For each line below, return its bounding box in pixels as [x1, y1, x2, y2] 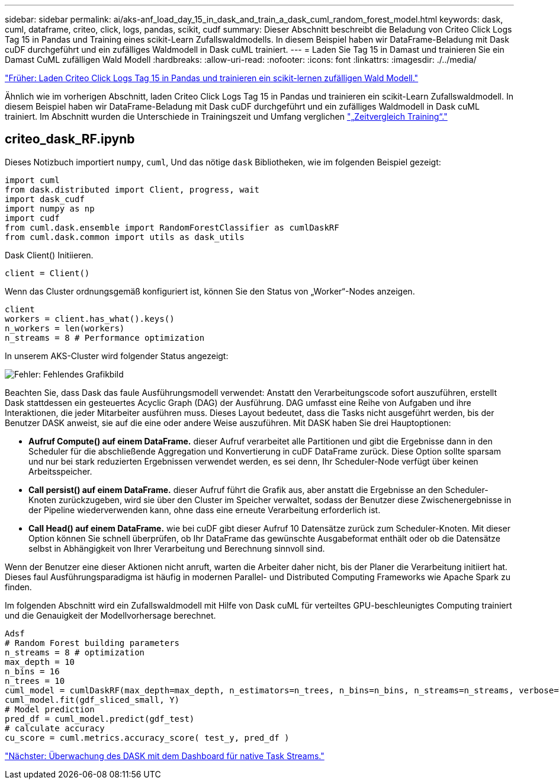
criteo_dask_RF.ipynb [5, 132, 135, 147]
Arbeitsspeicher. [28, 466, 92, 476]
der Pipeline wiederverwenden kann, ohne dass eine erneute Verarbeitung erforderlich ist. [28, 504, 381, 515]
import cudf [5, 213, 60, 223]
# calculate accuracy [5, 723, 105, 733]
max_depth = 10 [5, 657, 75, 667]
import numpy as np [5, 203, 95, 213]
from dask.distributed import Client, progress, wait [5, 184, 259, 194]
